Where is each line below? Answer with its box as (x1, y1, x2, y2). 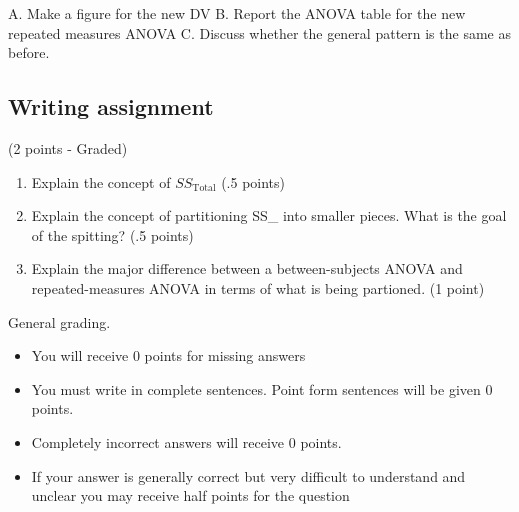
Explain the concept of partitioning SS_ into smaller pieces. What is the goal (31, 205, 507, 226)
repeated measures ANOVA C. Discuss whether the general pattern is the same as (8, 22, 511, 43)
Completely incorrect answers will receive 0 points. (31, 431, 342, 452)
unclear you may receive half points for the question (31, 485, 350, 506)
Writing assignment (8, 91, 214, 122)
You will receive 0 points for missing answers (31, 345, 306, 366)
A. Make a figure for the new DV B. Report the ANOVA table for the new (8, 3, 466, 23)
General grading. (8, 311, 111, 332)
